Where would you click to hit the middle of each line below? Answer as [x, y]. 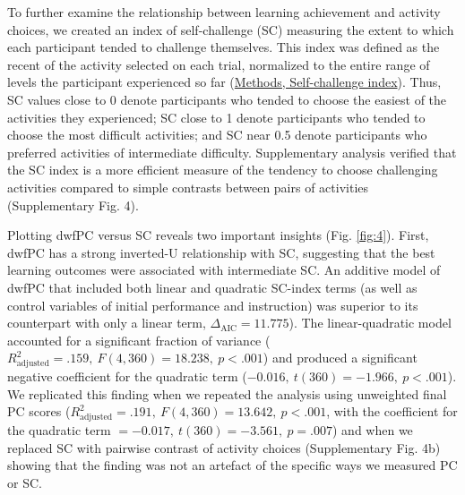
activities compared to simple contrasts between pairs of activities [188, 187]
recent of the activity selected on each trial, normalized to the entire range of [219, 64]
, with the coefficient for [392, 411]
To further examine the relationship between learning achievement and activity [224, 12]
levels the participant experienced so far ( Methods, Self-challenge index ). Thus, [224, 82]
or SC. [25, 482]
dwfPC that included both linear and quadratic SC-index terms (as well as [212, 287]
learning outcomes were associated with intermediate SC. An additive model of [224, 270]
